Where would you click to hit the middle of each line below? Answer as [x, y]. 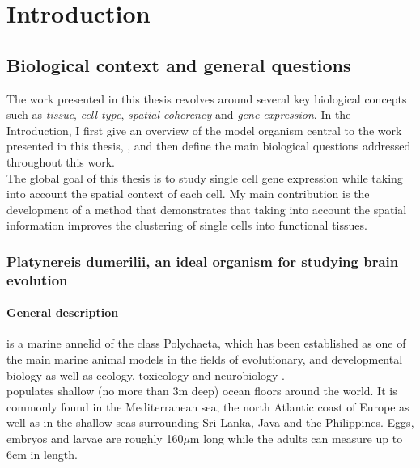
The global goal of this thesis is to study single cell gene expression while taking [205, 177]
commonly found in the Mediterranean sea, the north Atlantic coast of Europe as [208, 406]
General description [63, 312]
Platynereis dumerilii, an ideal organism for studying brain [203, 261]
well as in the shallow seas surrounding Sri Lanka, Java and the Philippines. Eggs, [210, 422]
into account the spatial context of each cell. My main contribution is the [188, 194]
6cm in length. [42, 454]
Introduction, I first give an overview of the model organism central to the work [204, 130]
